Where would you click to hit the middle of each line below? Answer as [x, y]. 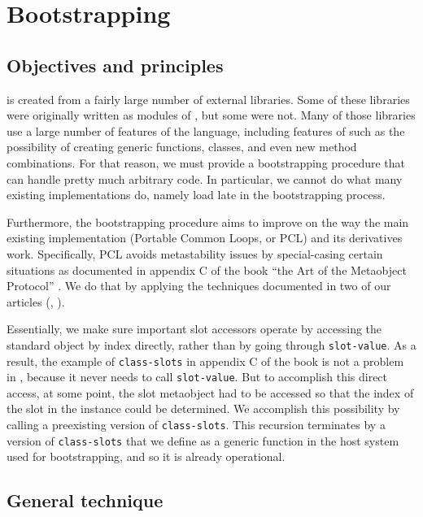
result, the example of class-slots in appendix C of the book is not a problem [205, 361]
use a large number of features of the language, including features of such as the [206, 130]
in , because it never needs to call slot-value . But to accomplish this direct [197, 377]
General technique [85, 500]
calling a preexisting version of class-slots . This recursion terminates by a [196, 425]
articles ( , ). [36, 301]
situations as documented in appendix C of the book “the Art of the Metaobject [207, 269]
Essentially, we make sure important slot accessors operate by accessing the [194, 329]
